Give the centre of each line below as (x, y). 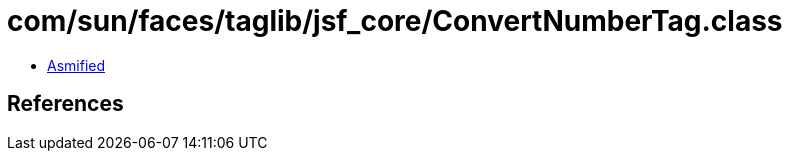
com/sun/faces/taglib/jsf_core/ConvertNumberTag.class (395, 21)
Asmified (76, 65)
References (65, 104)
